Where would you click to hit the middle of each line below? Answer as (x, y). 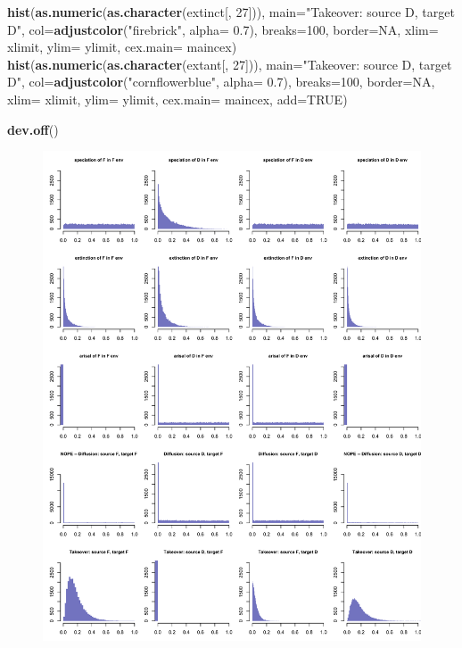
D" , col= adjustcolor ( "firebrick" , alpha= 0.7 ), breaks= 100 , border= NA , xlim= (223, 29)
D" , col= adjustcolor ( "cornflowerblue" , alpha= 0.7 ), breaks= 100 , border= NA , (221, 82)
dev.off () (33, 129)
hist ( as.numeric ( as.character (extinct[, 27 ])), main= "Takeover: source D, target (231, 12)
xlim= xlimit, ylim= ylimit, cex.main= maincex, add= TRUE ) (177, 99)
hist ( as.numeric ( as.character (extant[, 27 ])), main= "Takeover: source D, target (230, 64)
